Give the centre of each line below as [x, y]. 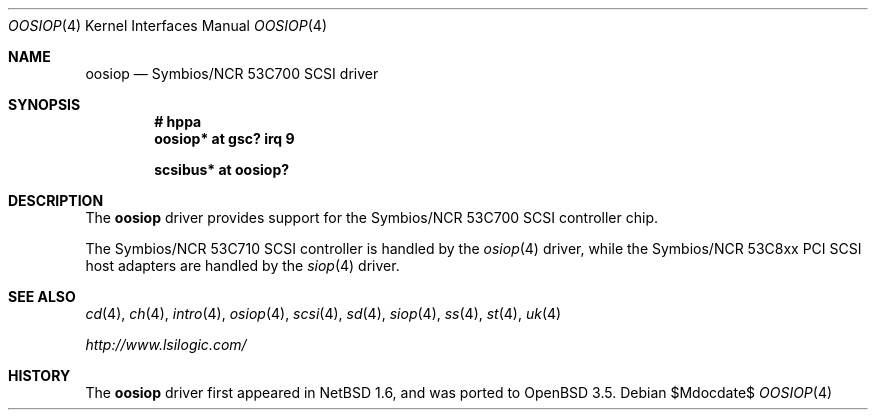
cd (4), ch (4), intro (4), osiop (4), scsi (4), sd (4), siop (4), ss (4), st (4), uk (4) [323, 313]
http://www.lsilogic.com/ [166, 344]
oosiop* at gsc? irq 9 [224, 138]
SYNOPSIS [44, 104]
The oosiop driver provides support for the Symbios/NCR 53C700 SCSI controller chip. [372, 217]
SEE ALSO [42, 296]
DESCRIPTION [56, 200]
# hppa [178, 121]
